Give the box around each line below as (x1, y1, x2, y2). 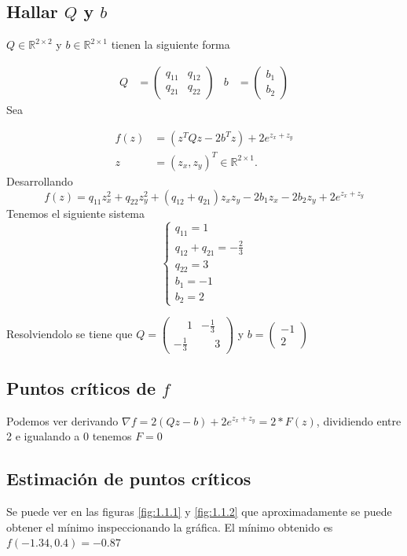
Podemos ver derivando (6, 412, 119, 429)
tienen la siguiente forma (111, 36, 230, 53)
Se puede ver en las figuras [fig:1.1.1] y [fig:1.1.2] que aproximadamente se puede (6, 503, 392, 520)
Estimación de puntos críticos (6, 466, 251, 491)
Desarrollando (6, 172, 73, 189)
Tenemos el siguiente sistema (6, 204, 145, 221)
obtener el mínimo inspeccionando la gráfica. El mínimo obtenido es (6, 518, 333, 535)
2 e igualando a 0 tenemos (6, 428, 132, 444)
